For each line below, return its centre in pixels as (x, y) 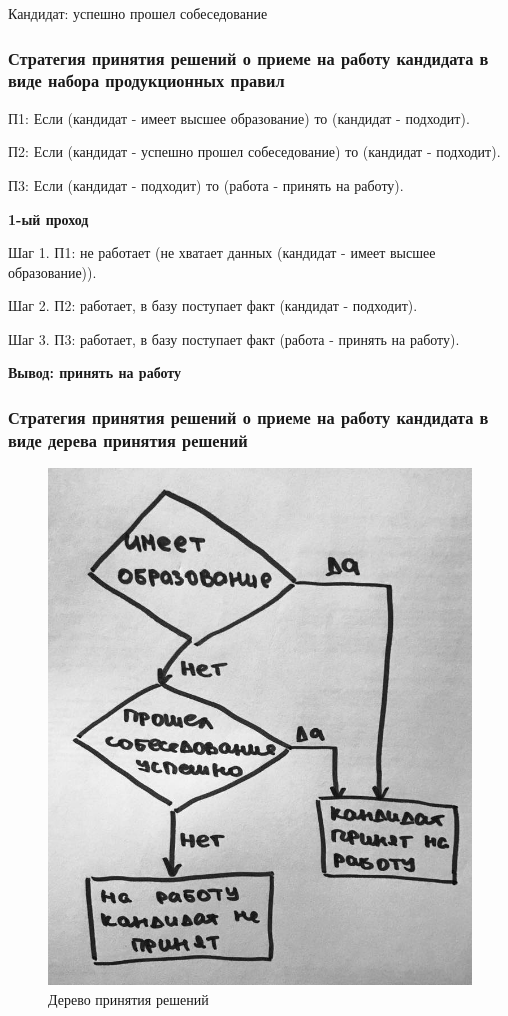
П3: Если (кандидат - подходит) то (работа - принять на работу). (206, 184)
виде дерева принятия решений (128, 439)
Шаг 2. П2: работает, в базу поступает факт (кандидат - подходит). (213, 305)
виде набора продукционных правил (146, 80)
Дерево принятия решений (128, 998)
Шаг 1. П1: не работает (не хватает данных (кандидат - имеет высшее (222, 252)
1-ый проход (48, 218)
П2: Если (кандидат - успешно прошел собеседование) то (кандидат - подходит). (254, 151)
